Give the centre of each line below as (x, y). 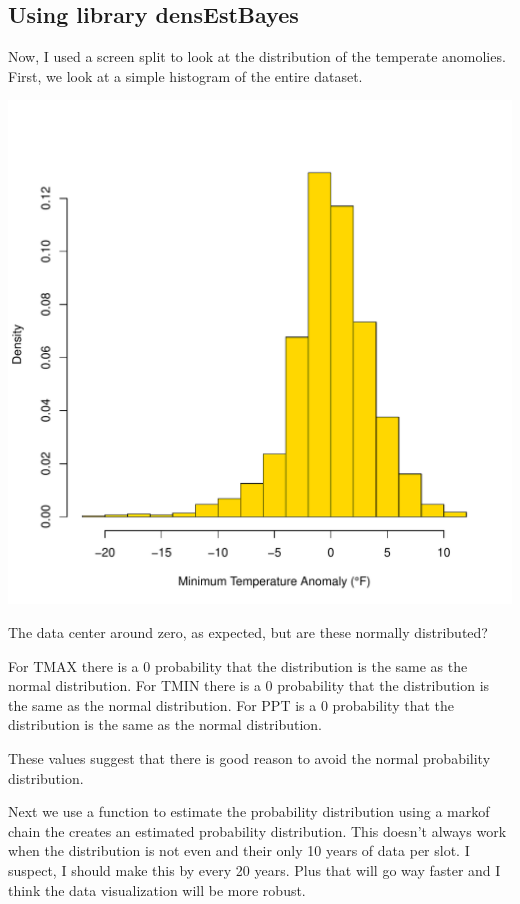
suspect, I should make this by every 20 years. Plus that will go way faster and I (254, 869)
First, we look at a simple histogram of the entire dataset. (185, 75)
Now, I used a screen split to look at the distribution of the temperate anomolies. (257, 56)
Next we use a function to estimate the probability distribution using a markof (249, 811)
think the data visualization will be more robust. (157, 889)
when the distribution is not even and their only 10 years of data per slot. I (239, 850)
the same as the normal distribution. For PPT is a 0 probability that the (231, 704)
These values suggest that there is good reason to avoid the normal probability (249, 757)
